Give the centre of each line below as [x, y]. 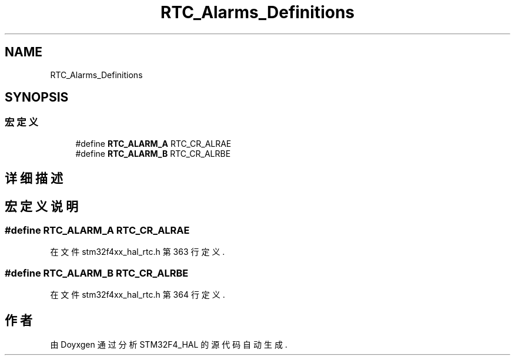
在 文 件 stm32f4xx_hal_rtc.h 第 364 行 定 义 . [138, 295]
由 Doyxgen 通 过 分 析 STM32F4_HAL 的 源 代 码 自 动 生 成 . [169, 345]
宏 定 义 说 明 [41, 206]
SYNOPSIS [37, 97]
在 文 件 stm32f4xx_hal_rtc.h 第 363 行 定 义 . [138, 252]
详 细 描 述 [34, 179]
